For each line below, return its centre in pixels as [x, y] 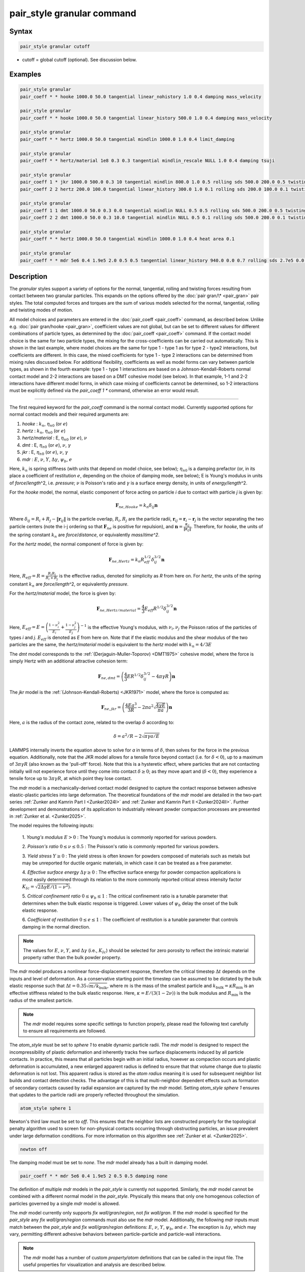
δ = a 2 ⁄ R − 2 [128, 736]
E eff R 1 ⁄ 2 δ [155, 609]
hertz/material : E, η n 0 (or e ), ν [55, 439]
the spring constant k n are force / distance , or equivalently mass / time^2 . [84, 535]
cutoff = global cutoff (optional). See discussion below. [80, 60]
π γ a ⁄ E [152, 736]
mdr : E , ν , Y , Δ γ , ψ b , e [47, 460]
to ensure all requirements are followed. [65, 1031]
